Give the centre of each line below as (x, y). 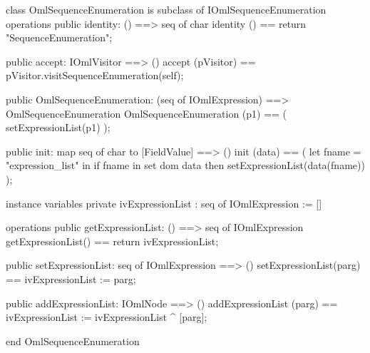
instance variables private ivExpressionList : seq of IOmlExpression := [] (164, 203)
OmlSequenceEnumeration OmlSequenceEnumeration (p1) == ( (147, 113)
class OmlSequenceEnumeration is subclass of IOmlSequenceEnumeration (166, 9)
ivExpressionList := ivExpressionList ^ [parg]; (107, 317)
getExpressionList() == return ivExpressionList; (112, 241)
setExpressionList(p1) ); (58, 127)
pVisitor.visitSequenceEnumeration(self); (95, 75)
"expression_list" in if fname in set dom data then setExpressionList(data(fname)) (185, 165)
